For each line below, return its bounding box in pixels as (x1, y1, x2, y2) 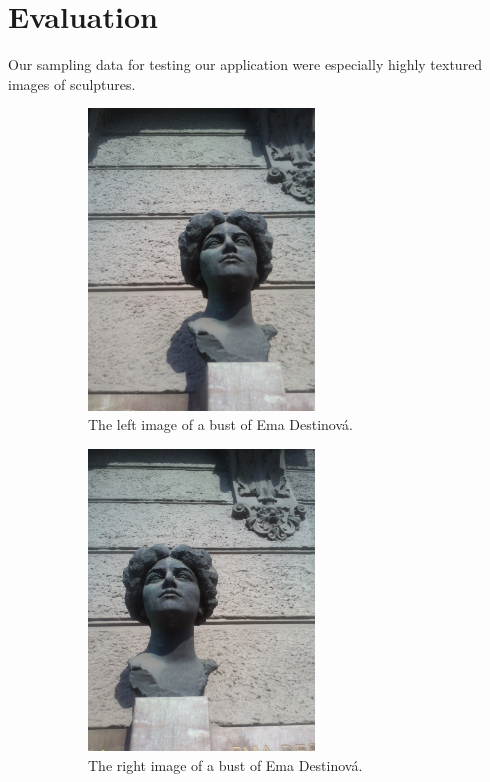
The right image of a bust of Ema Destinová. (88, 754, 363, 775)
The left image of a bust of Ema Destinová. (88, 414, 353, 435)
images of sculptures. (8, 73, 136, 94)
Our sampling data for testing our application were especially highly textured (8, 54, 483, 75)
